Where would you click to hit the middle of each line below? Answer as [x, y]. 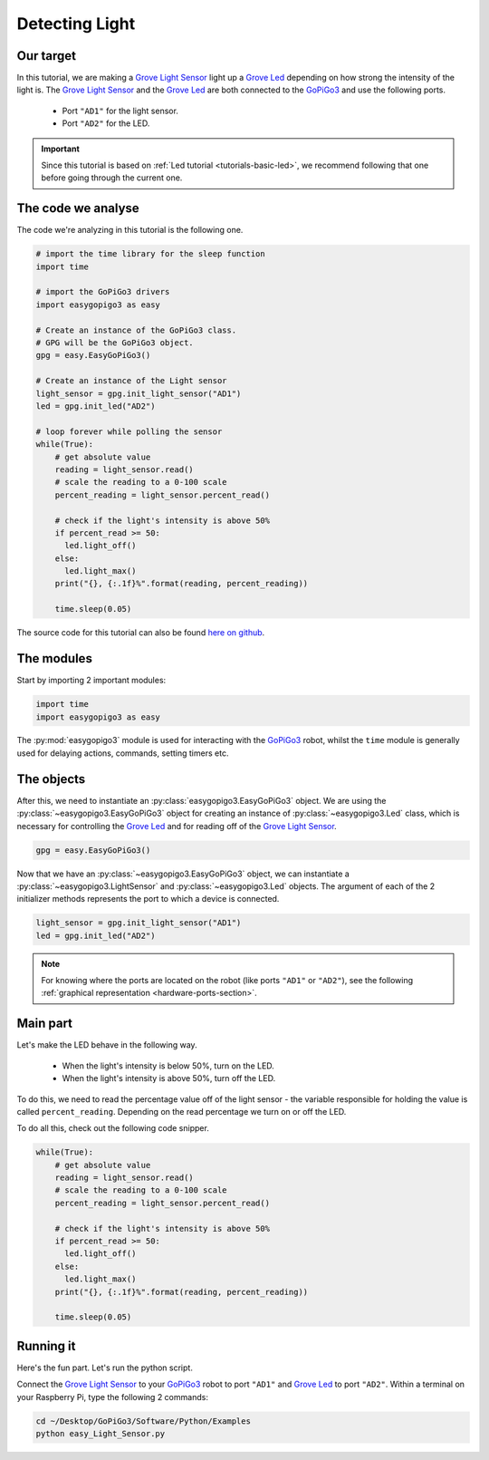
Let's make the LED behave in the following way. [107, 1045]
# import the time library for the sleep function [151, 254]
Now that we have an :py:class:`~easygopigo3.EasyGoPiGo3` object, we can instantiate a [183, 874]
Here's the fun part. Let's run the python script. [105, 1368]
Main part [44, 1024]
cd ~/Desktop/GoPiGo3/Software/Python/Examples [143, 1421]
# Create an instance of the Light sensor [131, 381]
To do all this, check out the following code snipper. [113, 1128]
